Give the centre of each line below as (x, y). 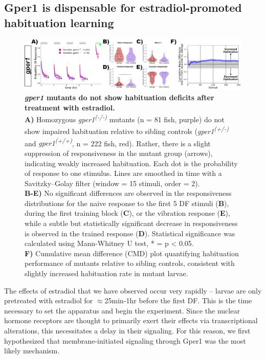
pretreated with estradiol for (49, 300)
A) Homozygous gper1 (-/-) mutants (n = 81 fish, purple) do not (125, 118)
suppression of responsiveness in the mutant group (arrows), (119, 153)
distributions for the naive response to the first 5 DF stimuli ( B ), (127, 203)
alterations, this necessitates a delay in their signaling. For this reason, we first (127, 330)
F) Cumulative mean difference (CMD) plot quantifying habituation (132, 253)
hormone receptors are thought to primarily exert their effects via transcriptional (131, 320)
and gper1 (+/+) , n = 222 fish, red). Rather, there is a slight (118, 142)
